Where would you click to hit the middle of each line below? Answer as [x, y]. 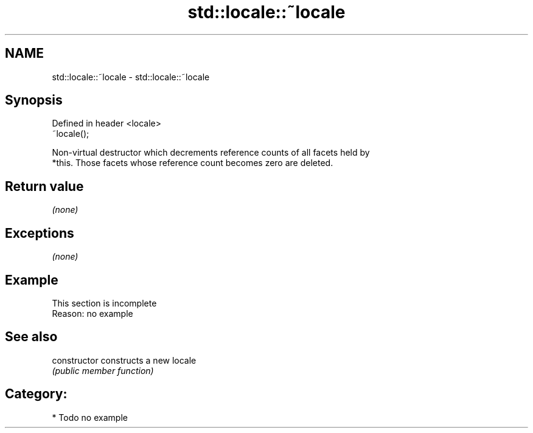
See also [31, 337]
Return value [44, 186]
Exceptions [40, 233]
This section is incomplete [104, 303]
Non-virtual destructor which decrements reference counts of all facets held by [211, 153]
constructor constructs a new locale [124, 360]
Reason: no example [92, 313]
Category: [36, 394]
